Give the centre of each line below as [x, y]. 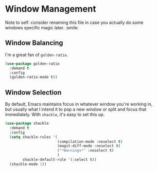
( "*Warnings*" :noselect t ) [86, 151]
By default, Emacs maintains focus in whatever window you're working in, [79, 104]
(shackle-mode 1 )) [28, 164]
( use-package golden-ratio [32, 64]
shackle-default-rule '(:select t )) [60, 160]
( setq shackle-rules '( [33, 137]
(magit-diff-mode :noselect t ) [89, 146]
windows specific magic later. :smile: [42, 27]
